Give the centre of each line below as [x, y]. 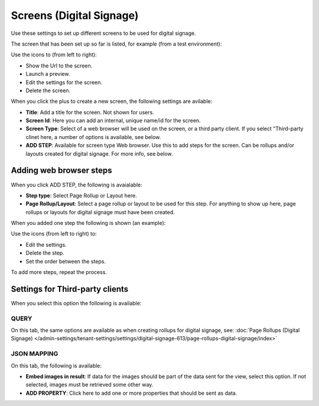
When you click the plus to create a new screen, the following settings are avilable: [112, 101]
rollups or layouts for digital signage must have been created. [100, 212]
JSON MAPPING [35, 354]
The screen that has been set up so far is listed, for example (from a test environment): [116, 44]
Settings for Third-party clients [70, 289]
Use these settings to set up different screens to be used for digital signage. [103, 33]
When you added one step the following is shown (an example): [88, 223]
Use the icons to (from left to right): [54, 55]
